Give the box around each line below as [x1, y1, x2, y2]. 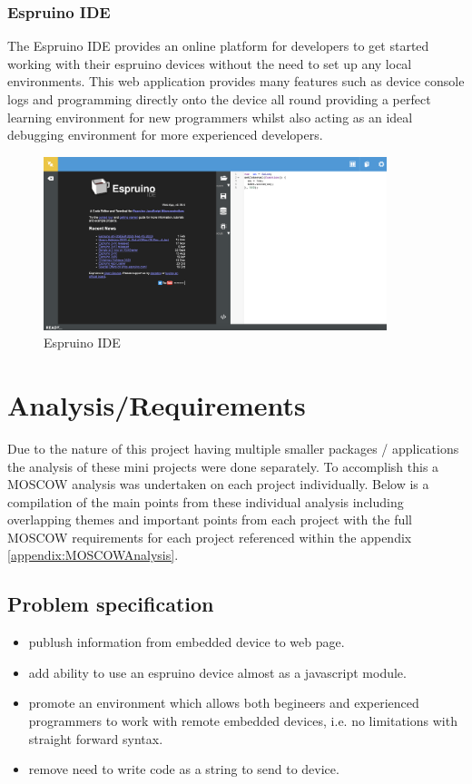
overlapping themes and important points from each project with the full [7, 510, 413, 529]
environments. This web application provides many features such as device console [7, 72, 465, 91]
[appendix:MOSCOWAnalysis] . [7, 545, 179, 564]
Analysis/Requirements [7, 386, 306, 423]
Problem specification [7, 590, 214, 618]
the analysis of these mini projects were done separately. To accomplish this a [7, 456, 439, 475]
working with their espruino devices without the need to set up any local [7, 54, 412, 73]
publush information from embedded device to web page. [28, 632, 345, 652]
